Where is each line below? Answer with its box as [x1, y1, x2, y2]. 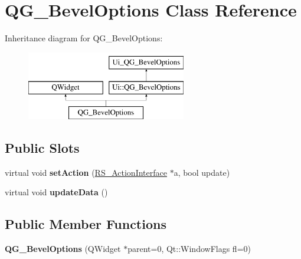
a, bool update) [174, 166, 230, 178]
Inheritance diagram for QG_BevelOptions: [5, 32, 163, 44]
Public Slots [5, 139, 80, 157]
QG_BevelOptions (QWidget [5, 242, 121, 255]
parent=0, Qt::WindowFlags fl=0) [127, 242, 251, 255]
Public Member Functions [5, 215, 166, 233]
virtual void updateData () [5, 186, 108, 198]
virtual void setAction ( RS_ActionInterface [5, 166, 167, 178]
